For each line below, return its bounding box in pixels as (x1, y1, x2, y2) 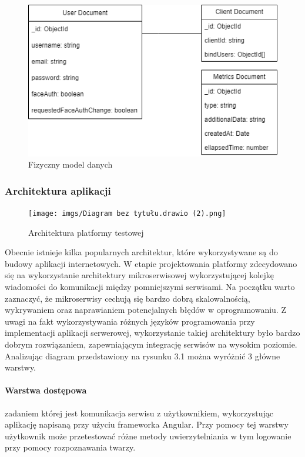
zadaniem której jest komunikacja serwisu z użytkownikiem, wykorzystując (5, 406, 273, 419)
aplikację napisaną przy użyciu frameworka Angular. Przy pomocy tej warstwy (5, 418, 289, 431)
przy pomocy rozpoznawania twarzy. (5, 441, 136, 453)
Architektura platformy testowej (28, 226, 144, 238)
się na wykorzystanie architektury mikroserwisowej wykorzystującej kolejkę (5, 269, 274, 281)
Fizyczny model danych (28, 158, 113, 171)
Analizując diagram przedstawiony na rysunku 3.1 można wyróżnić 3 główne (5, 349, 280, 362)
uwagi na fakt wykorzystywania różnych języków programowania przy (5, 315, 255, 327)
